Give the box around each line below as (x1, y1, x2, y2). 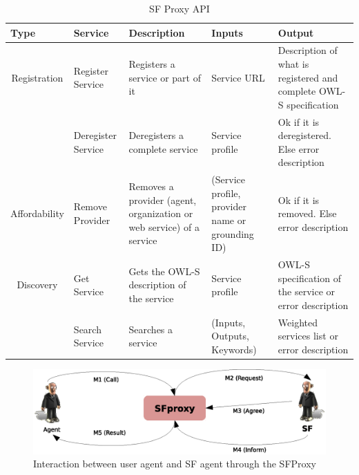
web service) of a (128, 219, 200, 234)
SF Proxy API (149, 1, 210, 15)
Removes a (128, 179, 174, 194)
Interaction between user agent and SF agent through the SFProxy (33, 456, 316, 471)
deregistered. (278, 128, 332, 142)
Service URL (211, 70, 265, 84)
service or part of (128, 70, 201, 84)
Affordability (10, 206, 64, 221)
